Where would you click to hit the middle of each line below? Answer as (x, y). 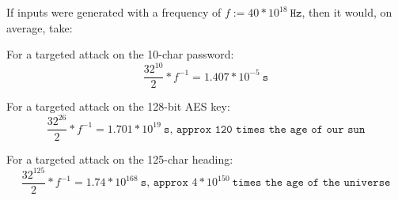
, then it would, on (347, 12)
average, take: (40, 27)
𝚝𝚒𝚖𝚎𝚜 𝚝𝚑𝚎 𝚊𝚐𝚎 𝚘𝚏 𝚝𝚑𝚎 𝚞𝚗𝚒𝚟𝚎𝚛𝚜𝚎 (311, 183)
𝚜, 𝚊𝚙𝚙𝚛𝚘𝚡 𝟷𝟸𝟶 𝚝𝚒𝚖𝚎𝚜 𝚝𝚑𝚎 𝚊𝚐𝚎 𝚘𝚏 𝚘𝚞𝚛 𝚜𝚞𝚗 (265, 129)
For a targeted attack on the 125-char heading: (120, 158)
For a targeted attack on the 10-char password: (120, 54)
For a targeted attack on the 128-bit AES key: (118, 106)
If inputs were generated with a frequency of (114, 12)
